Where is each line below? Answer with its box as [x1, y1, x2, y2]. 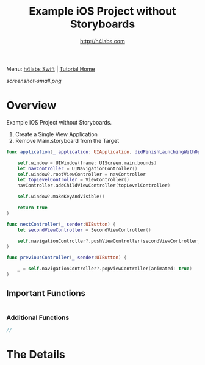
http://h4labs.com [80, 37, 125, 45]
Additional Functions [6, 313, 70, 322]
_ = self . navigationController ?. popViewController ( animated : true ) [17, 266, 192, 272]
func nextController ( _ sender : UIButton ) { [6, 221, 116, 227]
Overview [6, 99, 57, 112]
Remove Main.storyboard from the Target [15, 137, 120, 144]
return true [17, 204, 48, 211]
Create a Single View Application [15, 130, 98, 138]
